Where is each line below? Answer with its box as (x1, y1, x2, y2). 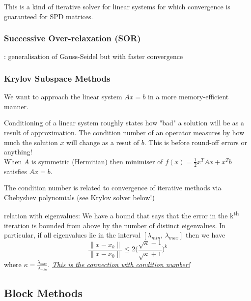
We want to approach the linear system (4, 91, 122, 102)
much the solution (4, 137, 58, 147)
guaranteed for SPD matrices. (4, 11, 93, 21)
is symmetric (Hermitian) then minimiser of (31, 156, 163, 166)
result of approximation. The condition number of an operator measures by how (4, 127, 245, 137)
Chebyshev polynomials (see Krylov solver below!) (4, 192, 155, 202)
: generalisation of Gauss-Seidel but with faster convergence (4, 51, 183, 61)
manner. (4, 101, 28, 111)
